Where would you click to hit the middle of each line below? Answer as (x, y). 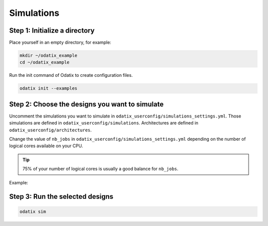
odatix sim (33, 211)
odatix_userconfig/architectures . (50, 130)
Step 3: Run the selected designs (61, 197)
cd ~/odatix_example (44, 62)
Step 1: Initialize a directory (52, 30)
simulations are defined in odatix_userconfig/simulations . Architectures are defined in (104, 123)
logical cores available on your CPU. (46, 146)
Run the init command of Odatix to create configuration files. (71, 75)
